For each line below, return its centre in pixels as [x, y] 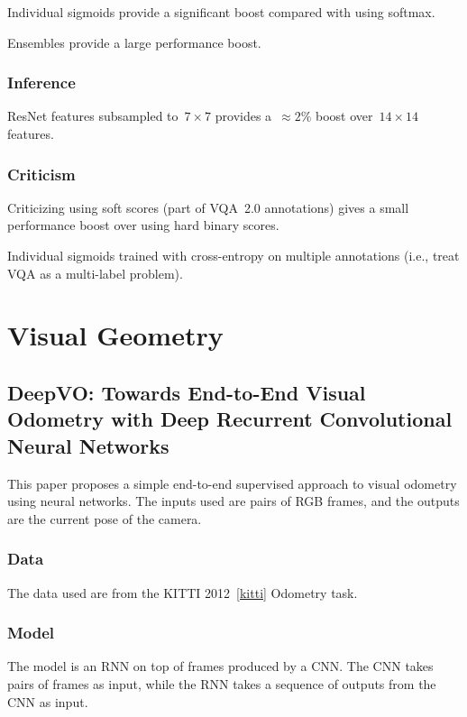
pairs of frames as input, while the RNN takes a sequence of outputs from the [222, 683]
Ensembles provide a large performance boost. [134, 42]
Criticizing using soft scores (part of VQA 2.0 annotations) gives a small [208, 207]
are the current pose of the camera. [105, 518]
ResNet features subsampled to [93, 116]
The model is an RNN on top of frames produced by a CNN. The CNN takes [220, 666]
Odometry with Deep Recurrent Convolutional [230, 419]
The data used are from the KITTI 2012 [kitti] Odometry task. [183, 592]
